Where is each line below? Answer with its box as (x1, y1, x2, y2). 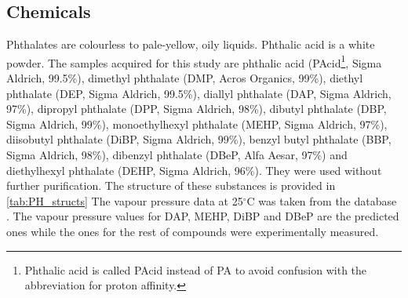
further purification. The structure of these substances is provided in (6, 177, 336, 194)
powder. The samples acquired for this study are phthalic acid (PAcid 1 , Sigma (6, 52, 382, 71)
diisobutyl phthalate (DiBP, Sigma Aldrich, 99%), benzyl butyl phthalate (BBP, (6, 131, 392, 147)
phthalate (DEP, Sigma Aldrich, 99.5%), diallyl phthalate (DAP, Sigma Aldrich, (6, 85, 392, 101)
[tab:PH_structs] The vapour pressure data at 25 (6, 192, 243, 209)
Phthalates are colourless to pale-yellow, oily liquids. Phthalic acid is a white (6, 36, 375, 53)
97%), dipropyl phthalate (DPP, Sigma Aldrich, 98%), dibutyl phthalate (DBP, (6, 100, 387, 117)
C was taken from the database (246, 192, 397, 209)
